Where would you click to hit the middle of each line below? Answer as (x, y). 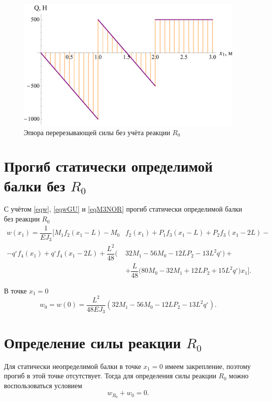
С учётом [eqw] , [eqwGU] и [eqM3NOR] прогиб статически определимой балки (123, 209)
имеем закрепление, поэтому (208, 366)
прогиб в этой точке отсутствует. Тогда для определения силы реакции (110, 376)
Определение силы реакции (93, 342)
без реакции (22, 219)
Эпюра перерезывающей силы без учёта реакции (97, 132)
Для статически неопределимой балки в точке (73, 366)
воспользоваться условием (43, 385)
